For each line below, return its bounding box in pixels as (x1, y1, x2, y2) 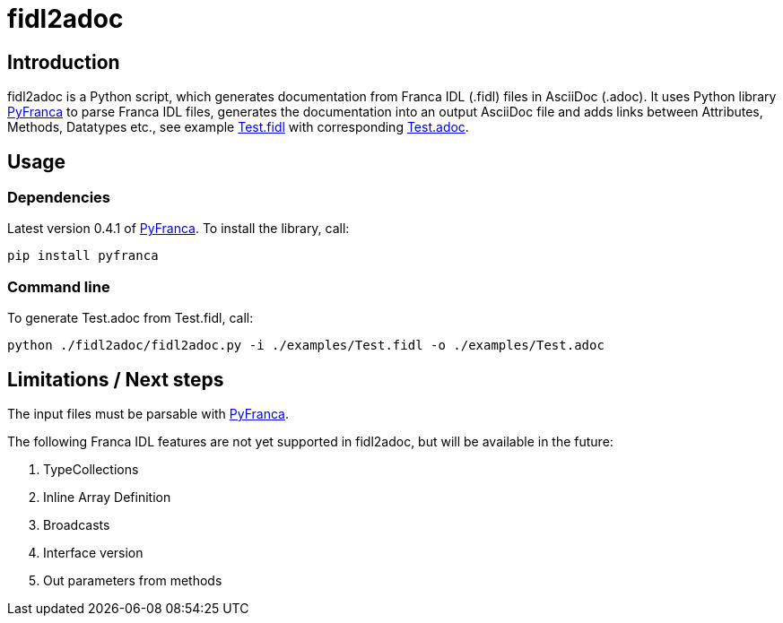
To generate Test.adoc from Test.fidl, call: (7, 310, 254, 326)
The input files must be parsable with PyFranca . (7, 405, 290, 421)
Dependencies (7, 188, 111, 207)
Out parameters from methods (43, 572, 222, 588)
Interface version (43, 544, 144, 560)
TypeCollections (43, 461, 139, 477)
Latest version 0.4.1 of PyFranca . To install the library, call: (7, 221, 350, 237)
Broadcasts (43, 516, 110, 532)
